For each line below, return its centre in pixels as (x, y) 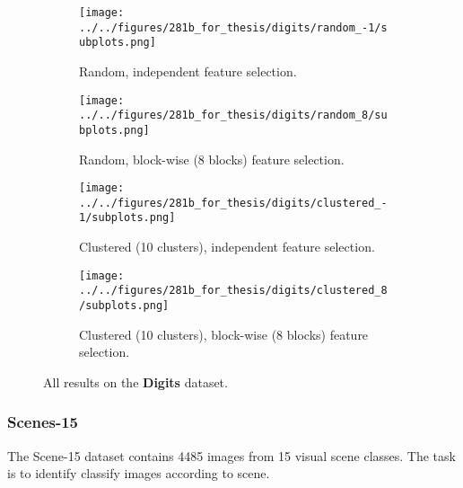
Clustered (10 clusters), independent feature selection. (227, 247)
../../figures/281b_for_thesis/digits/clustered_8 (233, 291)
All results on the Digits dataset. (135, 382)
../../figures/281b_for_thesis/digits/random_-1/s (233, 27)
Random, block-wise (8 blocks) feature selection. (212, 159)
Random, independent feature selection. (188, 71)
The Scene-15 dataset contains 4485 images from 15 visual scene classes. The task (231, 455)
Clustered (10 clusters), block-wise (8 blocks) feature (224, 334)
